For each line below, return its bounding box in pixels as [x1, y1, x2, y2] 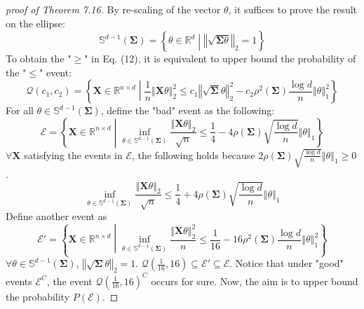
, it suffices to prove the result [228, 2, 358, 16]
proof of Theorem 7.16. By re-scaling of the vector [6, 2, 221, 16]
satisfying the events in [24, 147, 123, 162]
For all [6, 103, 34, 118]
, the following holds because [132, 147, 255, 162]
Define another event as [6, 209, 107, 224]
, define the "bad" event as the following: [100, 103, 275, 118]
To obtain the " [6, 51, 72, 66]
